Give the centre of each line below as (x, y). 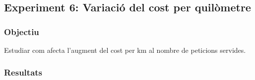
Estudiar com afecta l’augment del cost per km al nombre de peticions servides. (125, 50)
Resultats (23, 72)
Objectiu (22, 31)
